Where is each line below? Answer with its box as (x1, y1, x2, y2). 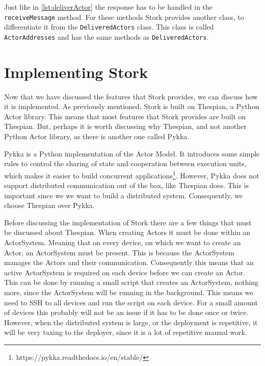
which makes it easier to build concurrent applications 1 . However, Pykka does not (4, 168, 259, 180)
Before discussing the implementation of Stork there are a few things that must (4, 217, 252, 227)
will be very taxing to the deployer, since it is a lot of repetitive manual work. (4, 327, 247, 337)
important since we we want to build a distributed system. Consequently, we (4, 190, 243, 200)
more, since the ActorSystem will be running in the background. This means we (4, 287, 253, 298)
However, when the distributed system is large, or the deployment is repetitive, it (4, 317, 258, 327)
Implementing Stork (4, 61, 148, 82)
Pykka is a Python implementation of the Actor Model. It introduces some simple (4, 148, 260, 159)
